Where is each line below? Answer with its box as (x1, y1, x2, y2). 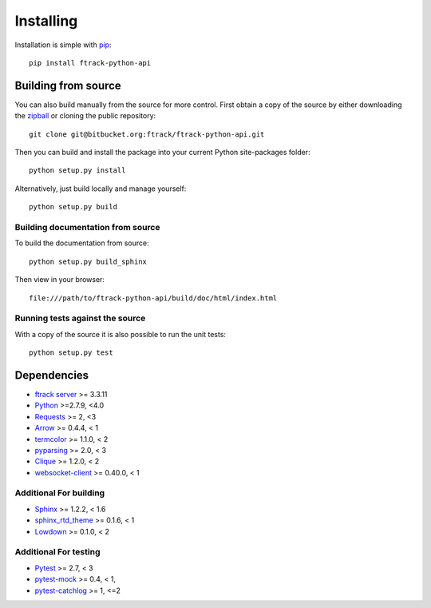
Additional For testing (14, 546, 101, 558)
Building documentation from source (14, 221, 160, 232)
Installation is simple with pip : (14, 40, 112, 50)
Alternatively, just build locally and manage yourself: (14, 184, 187, 193)
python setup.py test (29, 348, 113, 357)
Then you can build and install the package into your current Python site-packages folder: (14, 148, 310, 157)
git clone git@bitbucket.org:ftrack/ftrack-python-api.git (29, 129, 265, 139)
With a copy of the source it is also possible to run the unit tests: (14, 329, 227, 339)
